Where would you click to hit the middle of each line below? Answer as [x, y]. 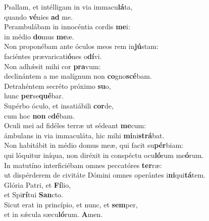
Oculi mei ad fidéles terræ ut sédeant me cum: [75, 125]
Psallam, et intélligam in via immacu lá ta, [68, 7]
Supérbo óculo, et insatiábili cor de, [59, 105]
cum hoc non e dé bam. [39, 115]
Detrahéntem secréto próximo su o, [58, 86]
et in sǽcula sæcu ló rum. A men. [54, 214]
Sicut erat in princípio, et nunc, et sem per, [71, 204]
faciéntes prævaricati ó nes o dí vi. [53, 56]
